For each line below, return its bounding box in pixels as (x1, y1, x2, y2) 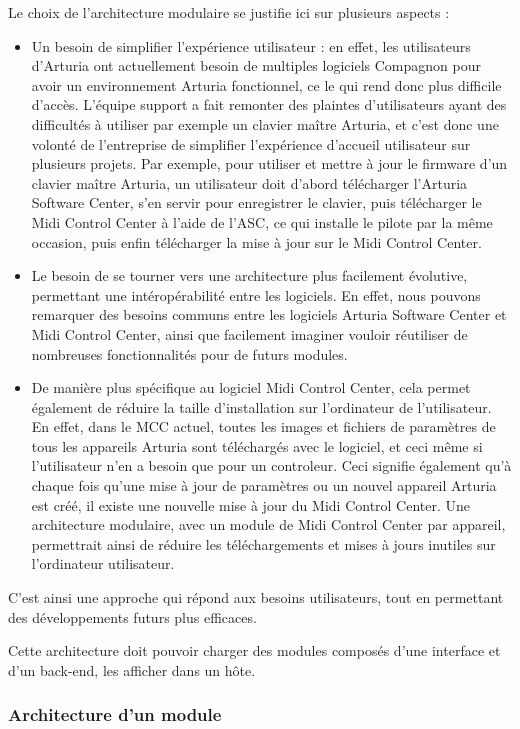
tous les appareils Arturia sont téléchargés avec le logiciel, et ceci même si (31, 435, 483, 456)
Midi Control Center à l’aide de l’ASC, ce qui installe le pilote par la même (31, 211, 493, 232)
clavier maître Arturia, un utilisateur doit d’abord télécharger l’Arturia (31, 172, 468, 193)
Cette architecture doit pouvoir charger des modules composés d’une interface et (8, 640, 501, 661)
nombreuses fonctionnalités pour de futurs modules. (31, 343, 348, 364)
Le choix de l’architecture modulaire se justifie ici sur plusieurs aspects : (8, 2, 450, 22)
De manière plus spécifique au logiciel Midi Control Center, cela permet (31, 377, 471, 398)
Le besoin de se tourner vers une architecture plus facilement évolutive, (31, 265, 468, 286)
